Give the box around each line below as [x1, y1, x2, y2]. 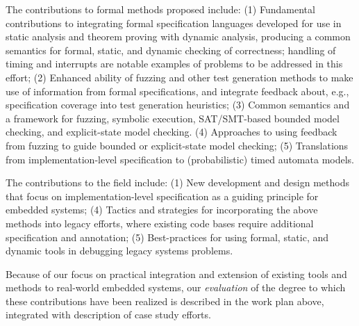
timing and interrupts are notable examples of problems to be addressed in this [6, 56, 343, 71]
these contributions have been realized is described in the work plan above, [6, 293, 324, 308]
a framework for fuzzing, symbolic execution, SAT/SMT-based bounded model [6, 111, 340, 125]
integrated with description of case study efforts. [6, 307, 211, 322]
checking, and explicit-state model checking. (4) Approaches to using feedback [6, 124, 337, 139]
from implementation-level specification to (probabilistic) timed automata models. [6, 152, 354, 166]
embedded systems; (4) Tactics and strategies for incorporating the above [6, 202, 318, 217]
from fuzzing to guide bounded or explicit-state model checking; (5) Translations [6, 138, 349, 152]
